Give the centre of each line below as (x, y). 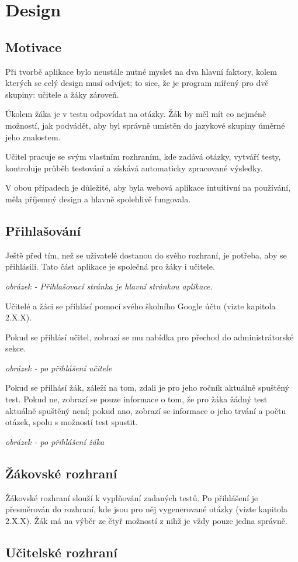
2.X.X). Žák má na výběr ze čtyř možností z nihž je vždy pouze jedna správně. (146, 520)
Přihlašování (43, 230)
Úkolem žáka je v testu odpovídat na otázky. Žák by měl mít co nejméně (136, 114)
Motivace (34, 46)
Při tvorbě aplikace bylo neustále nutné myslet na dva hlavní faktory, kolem (141, 71)
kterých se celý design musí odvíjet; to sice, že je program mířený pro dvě (137, 83)
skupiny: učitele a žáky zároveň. (62, 94)
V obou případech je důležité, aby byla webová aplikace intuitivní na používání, (148, 187)
